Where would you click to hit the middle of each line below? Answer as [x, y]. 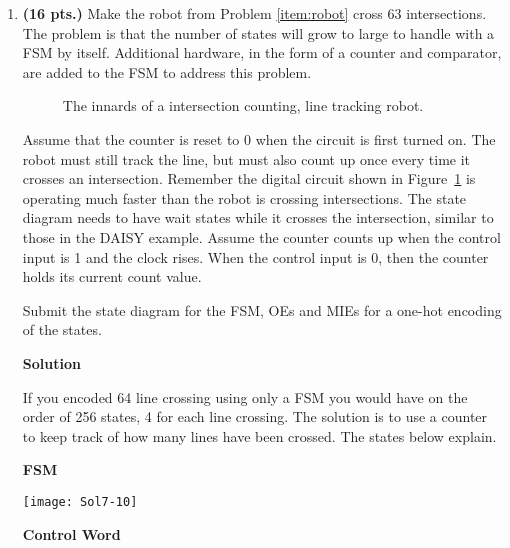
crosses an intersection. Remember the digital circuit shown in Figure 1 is [249, 178]
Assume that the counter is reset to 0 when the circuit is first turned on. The [259, 138]
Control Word [71, 533]
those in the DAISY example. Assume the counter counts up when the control [261, 236]
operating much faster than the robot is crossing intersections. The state [244, 197]
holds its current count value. [112, 276]
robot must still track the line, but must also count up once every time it [246, 158]
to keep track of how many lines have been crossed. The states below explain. [259, 435]
